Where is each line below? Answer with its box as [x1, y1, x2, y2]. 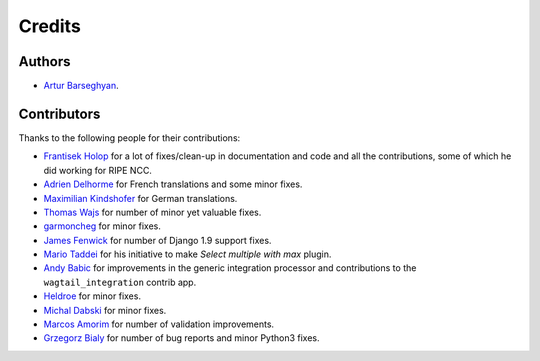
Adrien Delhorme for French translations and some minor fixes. [43, 178, 303, 190]
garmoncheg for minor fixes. [43, 220, 162, 232]
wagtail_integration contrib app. [43, 276, 197, 288]
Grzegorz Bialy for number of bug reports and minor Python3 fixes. [43, 332, 320, 344]
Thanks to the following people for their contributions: [18, 131, 241, 144]
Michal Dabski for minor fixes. [43, 304, 167, 316]
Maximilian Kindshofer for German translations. [43, 192, 238, 204]
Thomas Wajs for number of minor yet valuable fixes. [43, 206, 262, 218]
